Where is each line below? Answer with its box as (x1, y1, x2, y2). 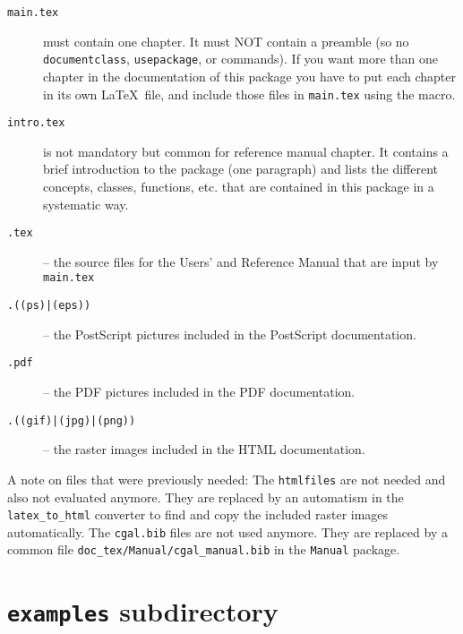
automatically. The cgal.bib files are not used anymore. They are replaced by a (7, 522, 448, 541)
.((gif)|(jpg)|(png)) (7, 414, 136, 427)
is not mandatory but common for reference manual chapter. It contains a (43, 141, 449, 160)
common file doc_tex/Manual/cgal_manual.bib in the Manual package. (7, 540, 400, 559)
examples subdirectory (7, 593, 279, 630)
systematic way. (43, 194, 129, 213)
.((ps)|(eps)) (7, 299, 91, 313)
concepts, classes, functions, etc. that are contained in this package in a (43, 177, 434, 195)
